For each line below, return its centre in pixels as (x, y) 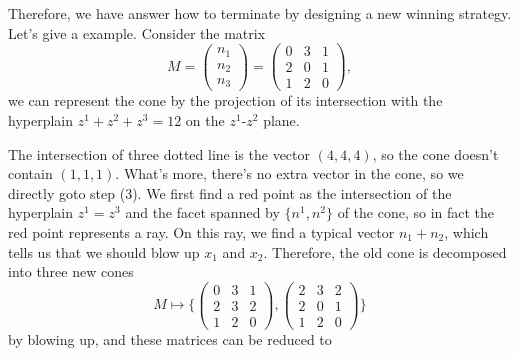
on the (205, 119)
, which (466, 231)
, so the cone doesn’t (435, 153)
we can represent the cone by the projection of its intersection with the (225, 100)
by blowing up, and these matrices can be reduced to (170, 338)
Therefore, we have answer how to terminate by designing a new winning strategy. (260, 13)
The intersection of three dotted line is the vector (159, 153)
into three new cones (71, 271)
